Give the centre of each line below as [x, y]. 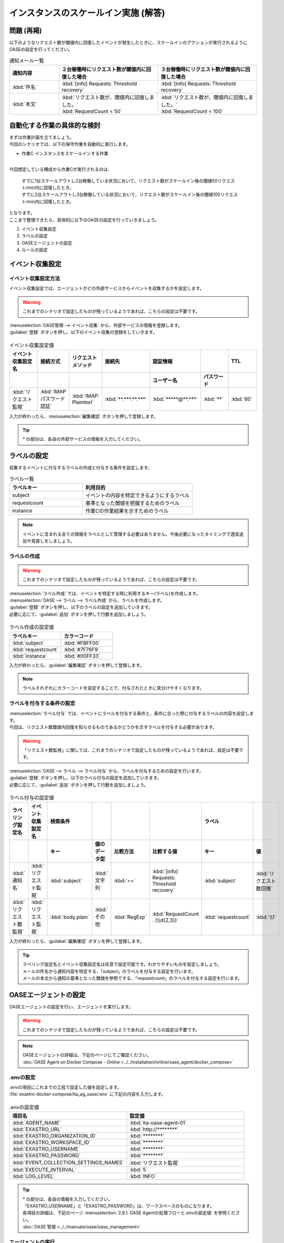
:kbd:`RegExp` [130, 917]
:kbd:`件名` [25, 87]
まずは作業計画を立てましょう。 [42, 137]
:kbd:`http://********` [154, 1130]
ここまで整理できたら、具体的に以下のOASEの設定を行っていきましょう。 [84, 220]
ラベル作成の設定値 [32, 627]
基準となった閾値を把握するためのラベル [132, 503]
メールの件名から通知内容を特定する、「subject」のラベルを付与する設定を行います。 [109, 971]
